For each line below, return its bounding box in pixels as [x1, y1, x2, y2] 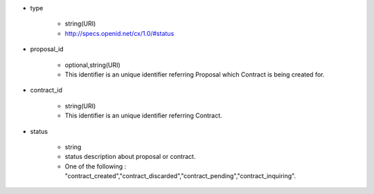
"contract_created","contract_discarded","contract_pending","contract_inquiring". [64, 172, 296, 180]
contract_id [30, 86, 62, 95]
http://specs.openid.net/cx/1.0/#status [64, 29, 175, 37]
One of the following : [64, 162, 127, 171]
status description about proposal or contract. [64, 153, 196, 161]
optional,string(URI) [64, 61, 121, 69]
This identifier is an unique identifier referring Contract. [64, 111, 222, 120]
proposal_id [30, 45, 64, 53]
